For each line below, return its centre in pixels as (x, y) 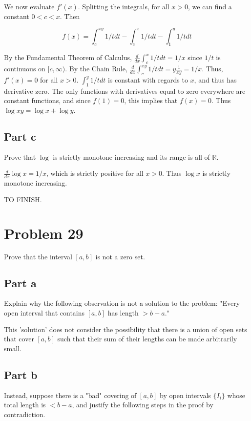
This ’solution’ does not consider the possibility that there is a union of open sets (125, 329)
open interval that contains (44, 312)
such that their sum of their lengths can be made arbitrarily (147, 339)
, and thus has (215, 80)
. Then (70, 16)
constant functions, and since (47, 100)
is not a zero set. (120, 256)
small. (13, 348)
